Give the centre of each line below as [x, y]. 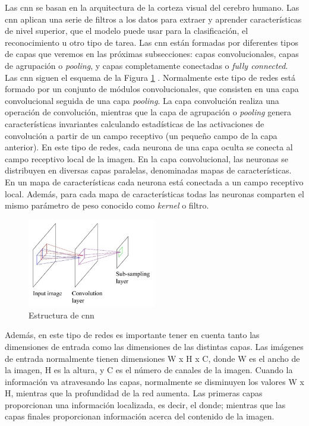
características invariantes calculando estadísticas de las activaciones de [135, 123]
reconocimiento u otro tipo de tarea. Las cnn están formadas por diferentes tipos [152, 42]
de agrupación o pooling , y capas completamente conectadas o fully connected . [146, 65]
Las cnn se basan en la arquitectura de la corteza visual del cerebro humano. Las [152, 7]
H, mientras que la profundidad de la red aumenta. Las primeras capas [134, 393]
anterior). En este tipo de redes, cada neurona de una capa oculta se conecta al [149, 147]
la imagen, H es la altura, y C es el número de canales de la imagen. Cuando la [149, 370]
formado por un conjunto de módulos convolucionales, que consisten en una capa [152, 89]
